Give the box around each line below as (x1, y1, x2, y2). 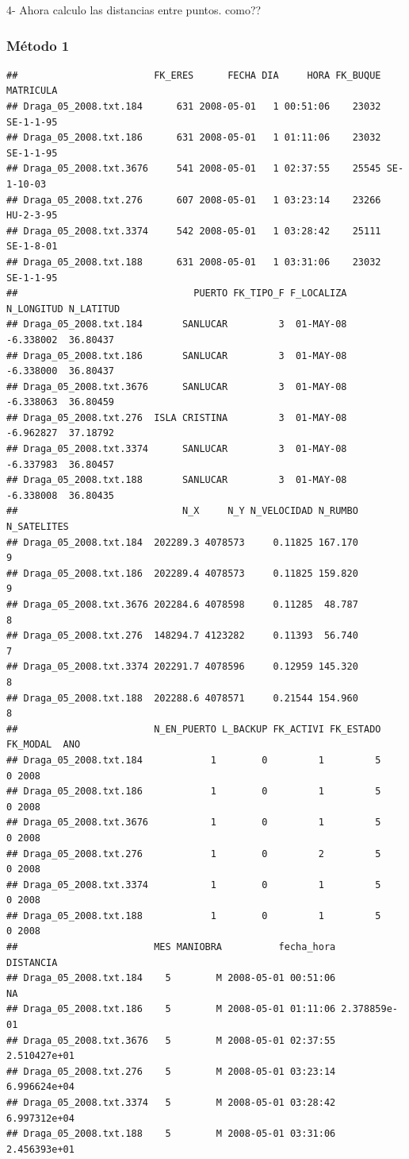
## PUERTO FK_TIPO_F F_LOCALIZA (6, 288, 347, 299)
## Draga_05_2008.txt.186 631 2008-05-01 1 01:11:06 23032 (6, 132, 381, 144)
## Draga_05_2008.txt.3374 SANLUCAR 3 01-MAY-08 (6, 443, 347, 455)
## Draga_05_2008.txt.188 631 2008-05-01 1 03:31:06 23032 (6, 256, 381, 268)
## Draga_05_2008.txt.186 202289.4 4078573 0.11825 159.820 (6, 567, 358, 579)
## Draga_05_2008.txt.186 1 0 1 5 (6, 786, 381, 798)
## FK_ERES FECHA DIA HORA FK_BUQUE (6, 69, 381, 81)
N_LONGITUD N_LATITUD (6, 303, 120, 315)
